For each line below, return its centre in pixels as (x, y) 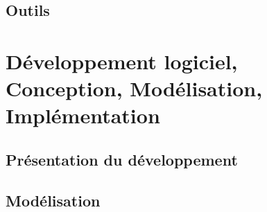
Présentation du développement (122, 159)
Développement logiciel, (122, 61)
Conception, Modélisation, (134, 88)
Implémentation (83, 115)
